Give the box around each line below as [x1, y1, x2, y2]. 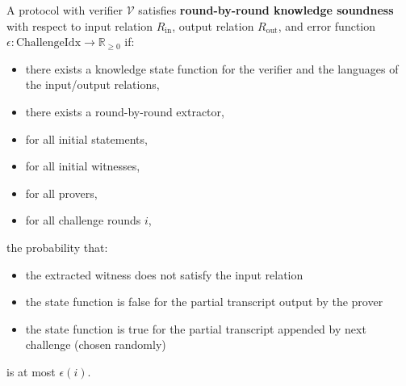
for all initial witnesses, [25, 157, 140, 174]
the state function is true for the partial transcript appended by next [25, 320, 366, 337]
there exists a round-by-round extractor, [25, 103, 224, 120]
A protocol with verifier [6, 2, 123, 18]
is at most [6, 363, 56, 380]
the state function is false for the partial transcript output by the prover [25, 293, 383, 310]
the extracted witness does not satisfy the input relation [25, 266, 303, 283]
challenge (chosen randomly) [25, 336, 166, 353]
